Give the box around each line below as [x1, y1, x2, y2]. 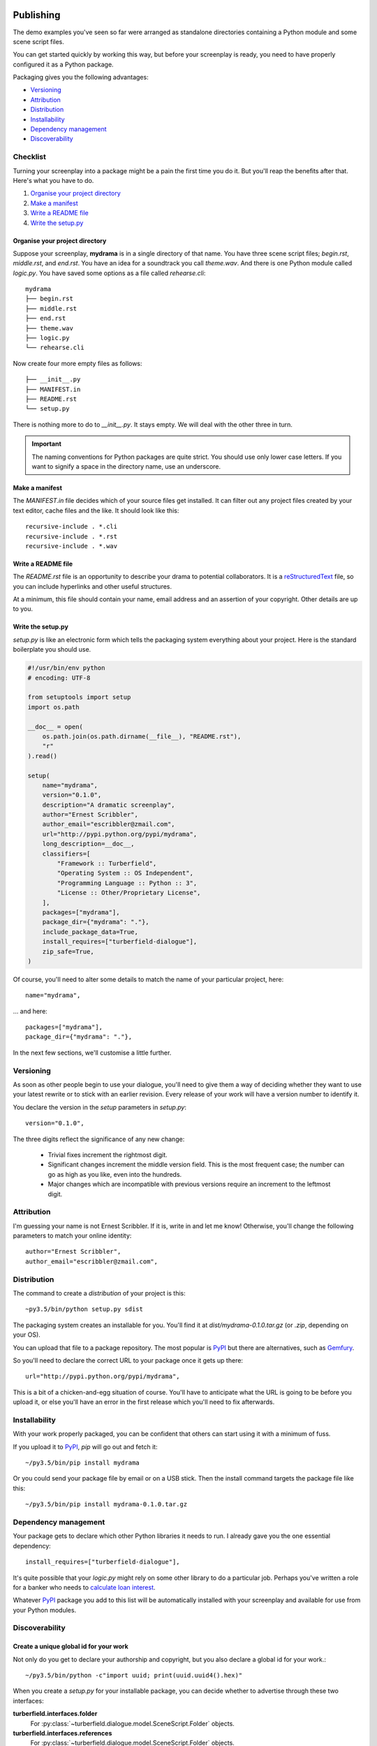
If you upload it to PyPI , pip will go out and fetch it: [13, 1442, 158, 1451]
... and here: [13, 1006, 48, 1015]
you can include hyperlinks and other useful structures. [13, 582, 172, 590]
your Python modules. [13, 1606, 77, 1614]
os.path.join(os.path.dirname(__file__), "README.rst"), [42, 732, 242, 740]
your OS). [13, 1330, 41, 1339]
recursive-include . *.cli [25, 522, 118, 531]
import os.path [27, 703, 80, 711]
